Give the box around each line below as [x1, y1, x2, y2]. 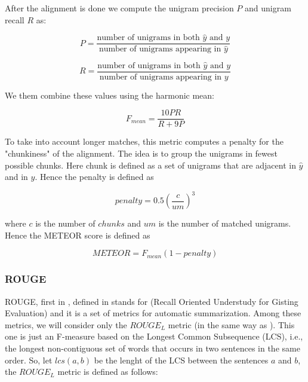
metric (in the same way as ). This [168, 318, 295, 331]
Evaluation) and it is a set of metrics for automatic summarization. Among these [5, 307, 301, 319]
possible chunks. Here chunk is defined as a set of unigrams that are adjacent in [5, 158, 296, 171]
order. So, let [5, 353, 53, 366]
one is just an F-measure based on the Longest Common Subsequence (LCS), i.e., [5, 330, 303, 343]
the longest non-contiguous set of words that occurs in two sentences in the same [5, 342, 300, 355]
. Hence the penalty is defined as [35, 170, 154, 183]
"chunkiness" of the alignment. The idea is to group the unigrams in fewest [5, 147, 278, 159]
